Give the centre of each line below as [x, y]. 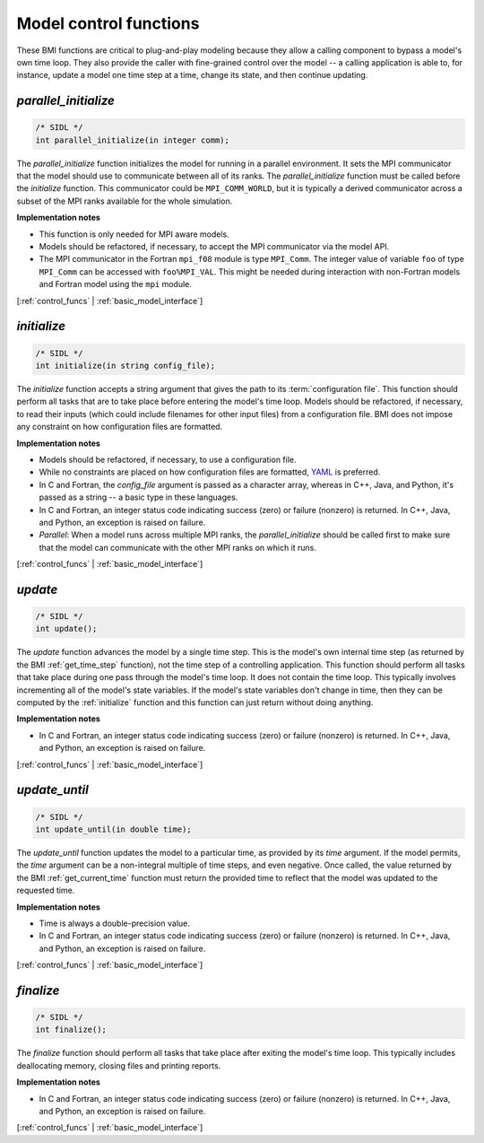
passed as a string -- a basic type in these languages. [138, 497]
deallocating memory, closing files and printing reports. [119, 1065]
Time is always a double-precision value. [114, 923]
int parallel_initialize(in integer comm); [133, 140]
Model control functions [108, 23]
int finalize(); [71, 1030]
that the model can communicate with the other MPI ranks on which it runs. [178, 547]
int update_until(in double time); [113, 829]
